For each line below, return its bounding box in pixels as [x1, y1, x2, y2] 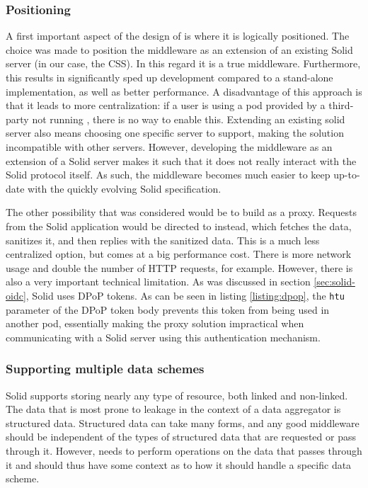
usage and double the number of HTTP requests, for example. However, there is [6, 260, 353, 275]
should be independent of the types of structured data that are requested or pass [6, 429, 356, 444]
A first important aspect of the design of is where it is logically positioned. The [6, 28, 350, 43]
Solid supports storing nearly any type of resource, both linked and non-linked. [6, 387, 348, 402]
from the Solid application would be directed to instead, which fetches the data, [6, 218, 352, 233]
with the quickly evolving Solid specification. [28, 181, 222, 195]
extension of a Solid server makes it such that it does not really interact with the [6, 153, 357, 168]
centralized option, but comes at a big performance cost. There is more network [6, 246, 352, 261]
